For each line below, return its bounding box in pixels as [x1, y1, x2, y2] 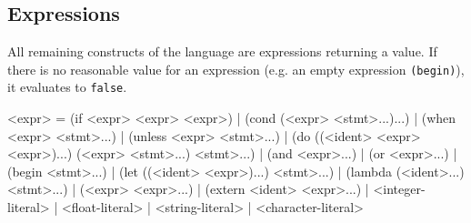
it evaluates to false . [7, 77, 127, 96]
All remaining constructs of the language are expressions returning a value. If [7, 42, 437, 61]
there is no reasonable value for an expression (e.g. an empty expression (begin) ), [7, 59, 465, 78]
